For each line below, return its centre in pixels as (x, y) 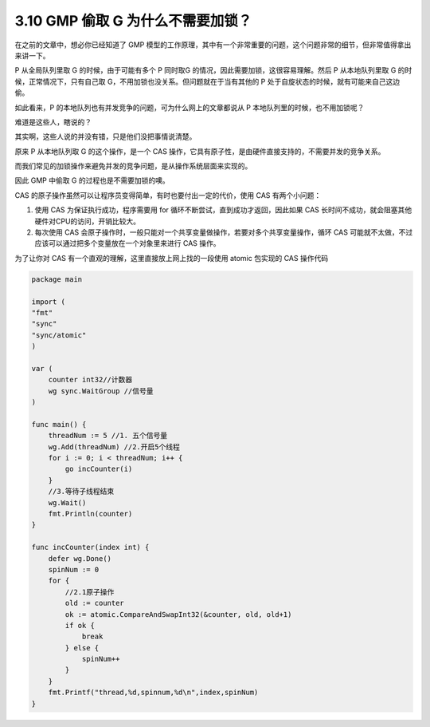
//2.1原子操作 (90, 592)
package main (57, 279)
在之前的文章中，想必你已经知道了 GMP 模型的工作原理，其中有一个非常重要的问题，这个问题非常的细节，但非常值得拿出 (213, 45)
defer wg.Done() (80, 558)
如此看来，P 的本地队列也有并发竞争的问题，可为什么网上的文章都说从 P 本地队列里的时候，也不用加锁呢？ (190, 107)
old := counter (95, 603)
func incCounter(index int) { (90, 547)
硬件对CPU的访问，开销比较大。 (88, 221)
